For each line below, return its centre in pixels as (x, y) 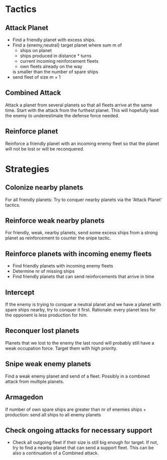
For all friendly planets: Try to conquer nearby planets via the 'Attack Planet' (84, 200)
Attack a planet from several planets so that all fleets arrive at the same (79, 105)
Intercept (20, 292)
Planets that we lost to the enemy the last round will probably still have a (80, 343)
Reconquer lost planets (42, 331)
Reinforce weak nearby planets (55, 221)
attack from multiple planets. (35, 381)
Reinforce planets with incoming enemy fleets (78, 254)
